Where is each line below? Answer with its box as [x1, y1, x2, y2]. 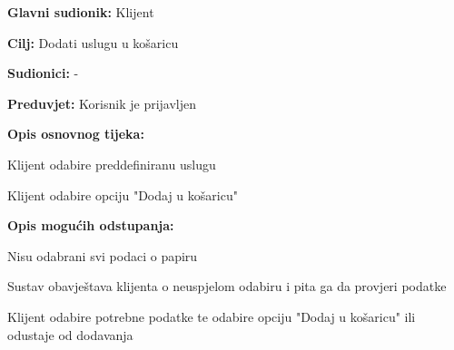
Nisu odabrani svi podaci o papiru [7, 246, 198, 265]
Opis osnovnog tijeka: [7, 124, 144, 143]
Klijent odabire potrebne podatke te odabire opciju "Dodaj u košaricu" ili [7, 306, 416, 326]
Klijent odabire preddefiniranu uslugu [7, 154, 216, 173]
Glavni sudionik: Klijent [7, 3, 154, 21]
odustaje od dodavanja [7, 325, 133, 344]
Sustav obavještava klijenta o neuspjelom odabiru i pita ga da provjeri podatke [7, 277, 447, 296]
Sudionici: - [7, 63, 79, 83]
